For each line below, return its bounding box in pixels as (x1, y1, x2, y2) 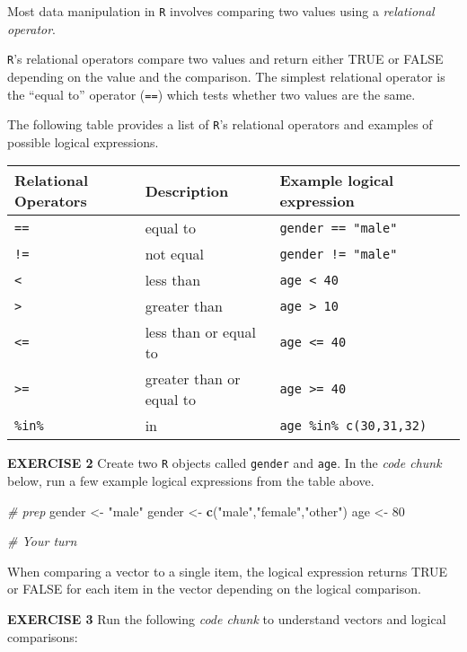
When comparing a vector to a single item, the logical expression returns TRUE (7, 561, 448, 580)
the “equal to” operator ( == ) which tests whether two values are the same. (7, 84, 416, 103)
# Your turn (7, 532, 77, 551)
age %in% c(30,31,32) (279, 418, 427, 433)
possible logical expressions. (7, 132, 159, 151)
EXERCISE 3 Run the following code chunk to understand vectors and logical (7, 610, 446, 629)
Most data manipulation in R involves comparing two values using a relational (7, 2, 435, 20)
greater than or (145, 368, 241, 390)
